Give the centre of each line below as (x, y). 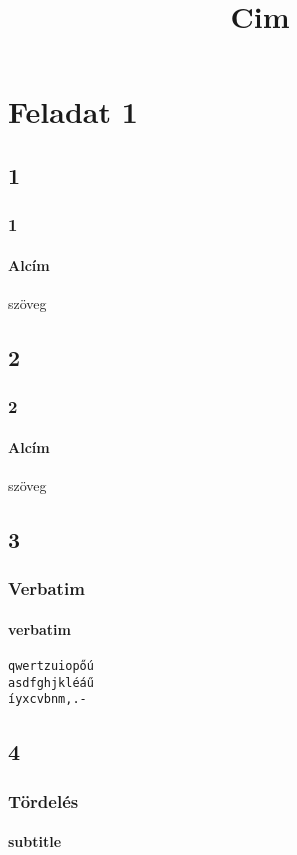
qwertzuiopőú (51, 666)
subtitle (35, 841)
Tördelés (43, 800)
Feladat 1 (73, 111)
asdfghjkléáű (51, 682)
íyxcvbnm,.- (47, 699)
